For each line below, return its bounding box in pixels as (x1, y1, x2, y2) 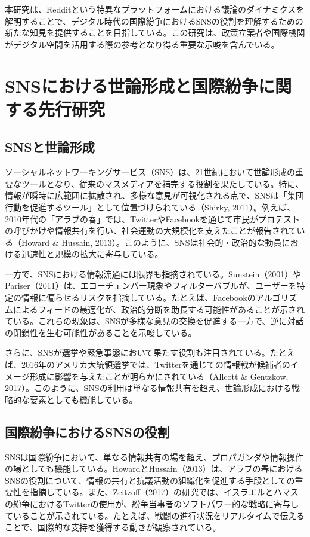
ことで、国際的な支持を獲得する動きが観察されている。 (5, 521, 221, 533)
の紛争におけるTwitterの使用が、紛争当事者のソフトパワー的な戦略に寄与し (5, 498, 299, 509)
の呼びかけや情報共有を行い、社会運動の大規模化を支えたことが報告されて (5, 224, 297, 237)
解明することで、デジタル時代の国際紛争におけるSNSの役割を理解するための (5, 14, 303, 27)
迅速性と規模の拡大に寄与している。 (21, 248, 163, 260)
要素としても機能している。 (29, 393, 138, 405)
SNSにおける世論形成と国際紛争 (5, 73, 258, 97)
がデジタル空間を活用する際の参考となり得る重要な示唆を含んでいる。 (5, 38, 280, 50)
